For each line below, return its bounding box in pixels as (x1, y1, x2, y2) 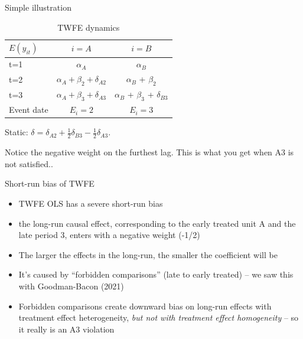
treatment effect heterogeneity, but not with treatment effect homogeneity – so (18, 311, 299, 324)
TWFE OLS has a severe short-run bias (18, 197, 163, 210)
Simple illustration (5, 1, 71, 13)
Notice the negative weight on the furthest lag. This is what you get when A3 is (5, 146, 294, 158)
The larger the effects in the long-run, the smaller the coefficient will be (18, 248, 278, 260)
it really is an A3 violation (18, 322, 115, 335)
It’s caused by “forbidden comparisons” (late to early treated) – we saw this (18, 268, 294, 281)
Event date (9, 103, 48, 116)
